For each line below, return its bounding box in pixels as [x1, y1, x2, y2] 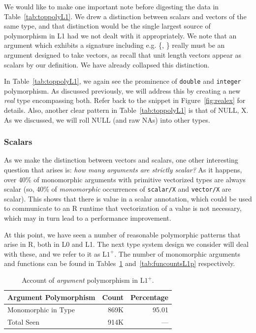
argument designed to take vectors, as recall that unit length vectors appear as [4, 49, 241, 60]
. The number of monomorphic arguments [114, 248, 240, 259]
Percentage [130, 292, 169, 302]
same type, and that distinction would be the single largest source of [4, 21, 211, 31]
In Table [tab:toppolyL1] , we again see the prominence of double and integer [4, 76, 241, 86]
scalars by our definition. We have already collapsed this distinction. [4, 59, 210, 69]
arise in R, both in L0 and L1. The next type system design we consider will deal [4, 239, 249, 249]
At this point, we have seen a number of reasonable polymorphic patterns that [4, 229, 241, 239]
